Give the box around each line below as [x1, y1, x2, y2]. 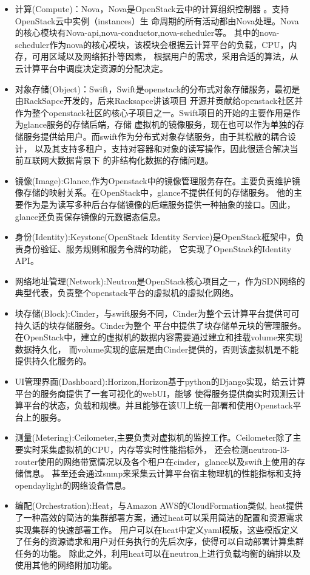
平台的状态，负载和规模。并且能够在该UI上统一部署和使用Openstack [23, 399, 293, 411]
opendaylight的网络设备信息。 [15, 478, 131, 491]
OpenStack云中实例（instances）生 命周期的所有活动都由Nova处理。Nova [15, 14, 299, 27]
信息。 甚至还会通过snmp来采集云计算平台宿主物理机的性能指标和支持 [23, 467, 302, 480]
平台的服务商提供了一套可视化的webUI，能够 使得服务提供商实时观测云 [15, 387, 297, 399]
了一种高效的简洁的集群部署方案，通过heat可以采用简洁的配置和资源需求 [15, 511, 303, 523]
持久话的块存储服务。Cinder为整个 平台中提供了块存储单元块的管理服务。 [15, 318, 306, 331]
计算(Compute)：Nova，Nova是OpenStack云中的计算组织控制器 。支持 [15, 2, 289, 15]
